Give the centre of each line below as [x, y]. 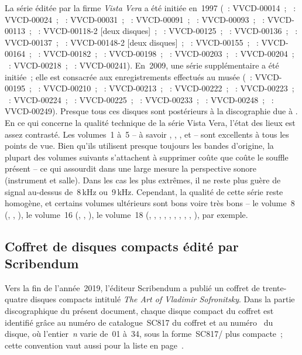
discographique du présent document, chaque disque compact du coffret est [139, 311]
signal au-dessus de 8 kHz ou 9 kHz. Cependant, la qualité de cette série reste [144, 191]
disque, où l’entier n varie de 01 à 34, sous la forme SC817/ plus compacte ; [144, 334]
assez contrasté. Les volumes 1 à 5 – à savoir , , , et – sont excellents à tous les [147, 134]
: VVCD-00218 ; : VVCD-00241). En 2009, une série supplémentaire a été [144, 65]
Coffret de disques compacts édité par [122, 246]
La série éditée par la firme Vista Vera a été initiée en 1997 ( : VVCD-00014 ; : [150, 8]
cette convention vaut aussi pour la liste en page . [94, 345]
